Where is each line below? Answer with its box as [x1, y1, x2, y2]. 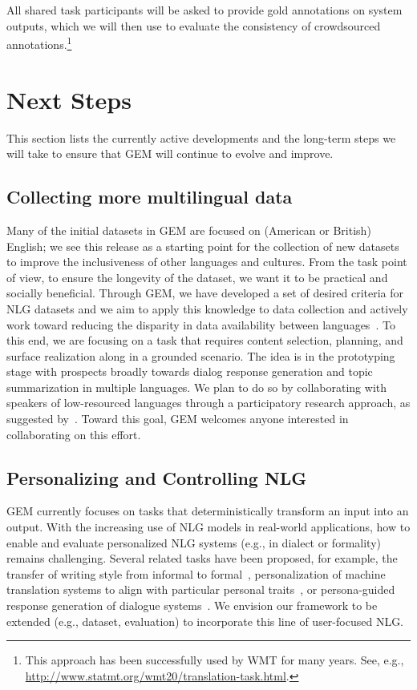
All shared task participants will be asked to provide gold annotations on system [6, 2, 403, 18]
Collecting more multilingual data [6, 184, 293, 209]
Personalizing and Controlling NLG [6, 465, 307, 490]
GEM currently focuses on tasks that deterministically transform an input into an [6, 502, 409, 519]
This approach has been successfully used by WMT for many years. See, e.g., [25, 652, 404, 668]
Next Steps [6, 83, 132, 115]
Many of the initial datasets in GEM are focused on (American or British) [6, 221, 371, 238]
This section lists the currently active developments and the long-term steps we [6, 129, 396, 146]
